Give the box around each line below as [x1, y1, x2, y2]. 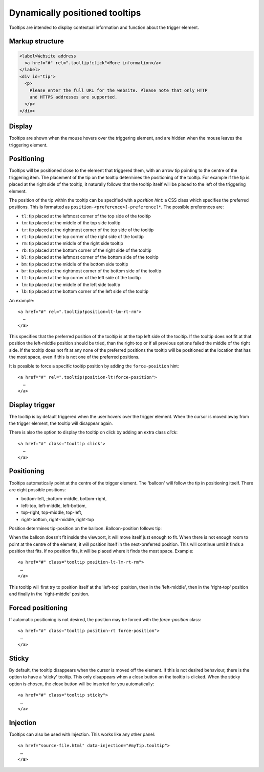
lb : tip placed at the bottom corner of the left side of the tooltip [21, 289, 149, 294]
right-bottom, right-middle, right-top [21, 516, 94, 522]
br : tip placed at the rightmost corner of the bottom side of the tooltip [21, 267, 161, 274]
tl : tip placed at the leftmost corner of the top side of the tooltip [21, 213, 151, 219]
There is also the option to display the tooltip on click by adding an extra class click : [9, 429, 178, 435]
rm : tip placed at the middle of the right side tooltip [21, 241, 123, 246]
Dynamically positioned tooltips [9, 7, 141, 18]
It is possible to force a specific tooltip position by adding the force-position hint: [9, 363, 179, 369]
